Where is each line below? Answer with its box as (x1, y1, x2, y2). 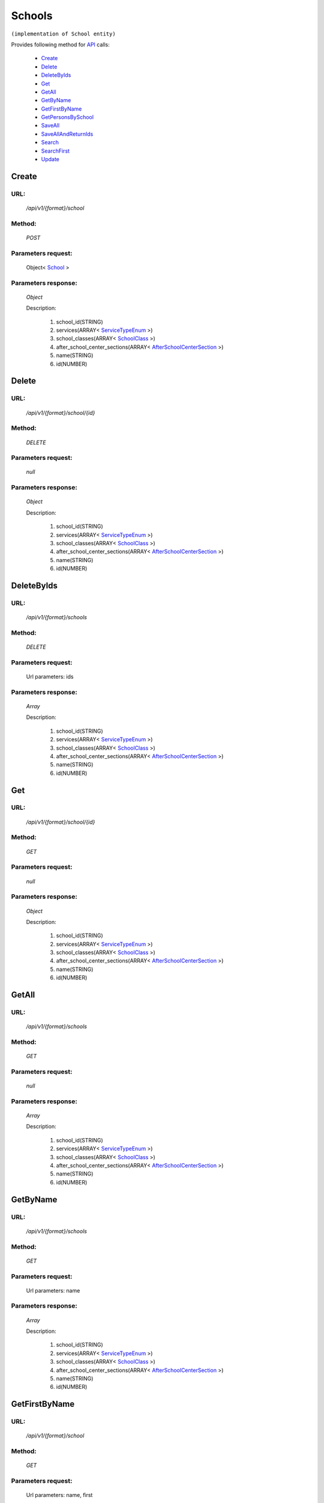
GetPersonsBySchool (41, 114, 94, 121)
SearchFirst (41, 147, 70, 155)
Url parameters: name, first (26, 1492, 93, 1499)
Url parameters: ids (26, 673, 74, 681)
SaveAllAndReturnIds (41, 130, 94, 138)
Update (41, 156, 60, 163)
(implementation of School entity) (11, 30, 116, 37)
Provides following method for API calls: (11, 41, 110, 48)
